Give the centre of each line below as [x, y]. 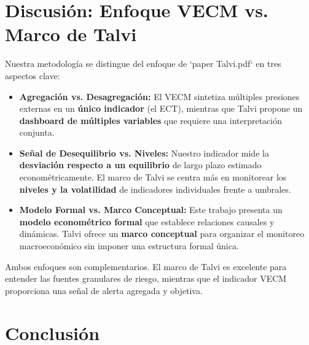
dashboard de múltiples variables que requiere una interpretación [151, 120]
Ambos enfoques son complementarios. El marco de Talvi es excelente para [146, 266]
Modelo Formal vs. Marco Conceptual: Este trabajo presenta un [151, 210]
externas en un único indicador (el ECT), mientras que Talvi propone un [161, 108]
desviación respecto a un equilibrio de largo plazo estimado [140, 165]
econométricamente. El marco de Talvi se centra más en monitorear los [153, 177]
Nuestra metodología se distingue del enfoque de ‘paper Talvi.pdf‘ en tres [143, 64]
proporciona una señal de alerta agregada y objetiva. [104, 290]
